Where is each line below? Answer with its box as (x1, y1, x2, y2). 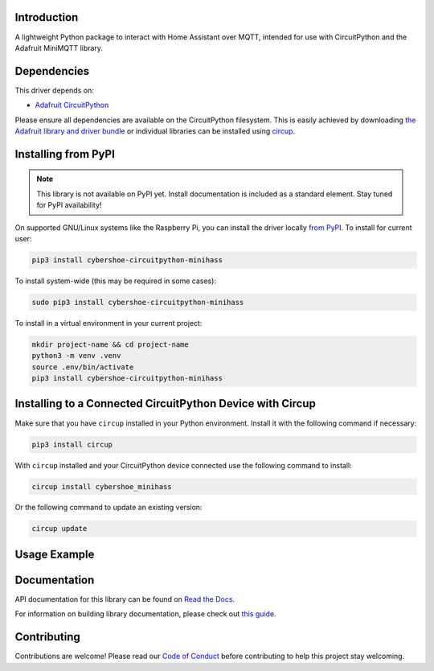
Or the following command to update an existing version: (14, 503, 203, 513)
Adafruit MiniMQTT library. (14, 43, 104, 52)
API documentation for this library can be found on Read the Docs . (14, 594, 235, 603)
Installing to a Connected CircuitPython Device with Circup (14, 397, 317, 410)
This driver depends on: (14, 85, 94, 95)
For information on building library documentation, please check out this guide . (14, 609, 276, 619)
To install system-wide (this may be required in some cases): (14, 276, 217, 286)
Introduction (14, 10, 79, 24)
